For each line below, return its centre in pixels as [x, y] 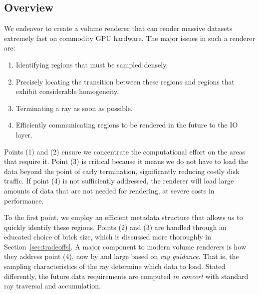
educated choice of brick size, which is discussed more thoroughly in [108, 237]
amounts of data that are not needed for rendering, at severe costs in [109, 190]
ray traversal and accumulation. [52, 286]
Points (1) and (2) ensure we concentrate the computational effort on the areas [125, 151]
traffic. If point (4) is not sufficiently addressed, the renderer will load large [119, 181]
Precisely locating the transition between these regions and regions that [125, 81]
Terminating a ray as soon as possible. [74, 108]
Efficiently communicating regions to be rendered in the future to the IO [127, 125]
